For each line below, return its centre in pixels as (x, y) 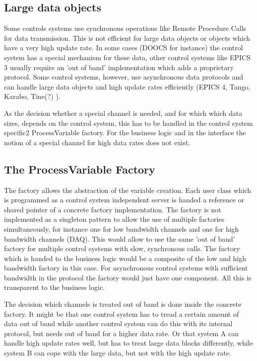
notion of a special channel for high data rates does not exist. (97, 142)
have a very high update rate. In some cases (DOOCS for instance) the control (124, 47)
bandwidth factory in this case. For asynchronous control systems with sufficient (126, 268)
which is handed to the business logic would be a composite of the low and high (125, 258)
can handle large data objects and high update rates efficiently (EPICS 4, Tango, (127, 86)
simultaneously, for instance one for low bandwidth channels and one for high (122, 228)
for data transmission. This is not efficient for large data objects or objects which (127, 38)
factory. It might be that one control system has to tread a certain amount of (122, 314)
